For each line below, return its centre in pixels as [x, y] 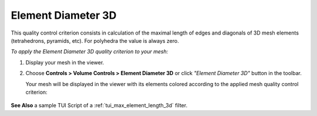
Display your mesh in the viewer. [65, 62]
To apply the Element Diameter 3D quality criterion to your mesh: [90, 52]
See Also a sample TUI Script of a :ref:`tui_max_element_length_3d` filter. [99, 105]
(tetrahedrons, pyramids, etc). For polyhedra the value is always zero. [95, 40]
